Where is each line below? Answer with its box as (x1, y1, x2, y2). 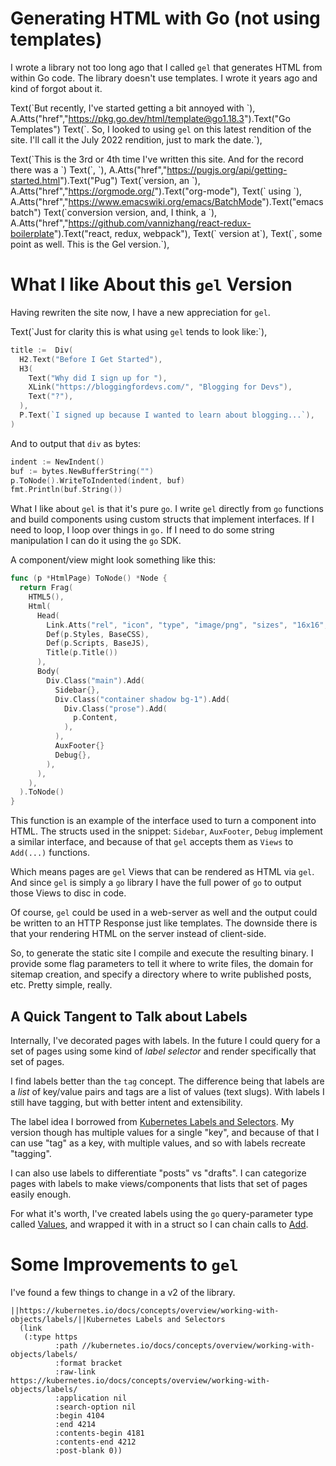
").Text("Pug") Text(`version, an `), (59, 174, 201, 186)
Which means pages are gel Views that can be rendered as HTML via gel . (10, 866, 315, 878)
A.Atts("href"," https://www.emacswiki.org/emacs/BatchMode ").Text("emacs (10, 195, 324, 207)
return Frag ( (19, 583, 74, 593)
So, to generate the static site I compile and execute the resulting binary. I (10, 947, 314, 959)
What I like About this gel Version (10, 273, 293, 296)
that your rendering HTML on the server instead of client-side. (10, 928, 267, 940)
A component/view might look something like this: (10, 554, 217, 566)
